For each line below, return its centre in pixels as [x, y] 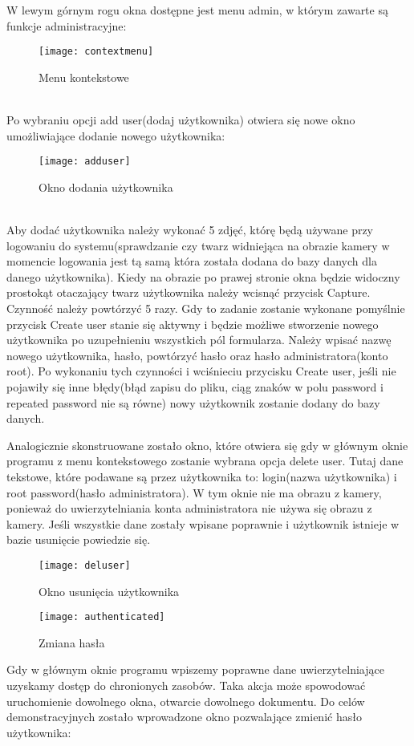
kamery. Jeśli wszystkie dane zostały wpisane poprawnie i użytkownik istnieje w [203, 523]
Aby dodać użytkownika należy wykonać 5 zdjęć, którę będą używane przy [190, 230]
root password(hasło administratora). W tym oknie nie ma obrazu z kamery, [194, 492]
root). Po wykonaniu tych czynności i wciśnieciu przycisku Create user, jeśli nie [201, 371]
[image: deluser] [85, 565]
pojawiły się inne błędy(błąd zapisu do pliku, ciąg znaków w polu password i [195, 387]
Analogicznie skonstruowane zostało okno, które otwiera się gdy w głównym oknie [207, 445]
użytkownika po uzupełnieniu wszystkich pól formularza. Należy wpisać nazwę [199, 340]
